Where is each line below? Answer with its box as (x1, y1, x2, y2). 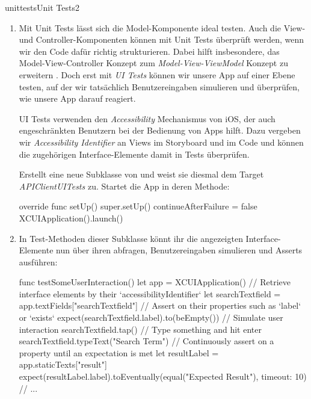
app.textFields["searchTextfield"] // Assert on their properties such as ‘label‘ (19, 299, 301, 312)
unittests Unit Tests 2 (5, 1, 79, 13)
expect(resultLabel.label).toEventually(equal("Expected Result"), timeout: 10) (19, 370, 307, 383)
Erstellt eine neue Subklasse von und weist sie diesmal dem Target (19, 168, 264, 181)
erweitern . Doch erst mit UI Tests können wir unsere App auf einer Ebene (19, 68, 295, 81)
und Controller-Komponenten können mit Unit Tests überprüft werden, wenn (19, 33, 304, 46)
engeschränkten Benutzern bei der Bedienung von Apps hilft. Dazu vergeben (19, 124, 301, 137)
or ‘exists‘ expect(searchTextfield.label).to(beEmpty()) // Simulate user (19, 311, 283, 324)
